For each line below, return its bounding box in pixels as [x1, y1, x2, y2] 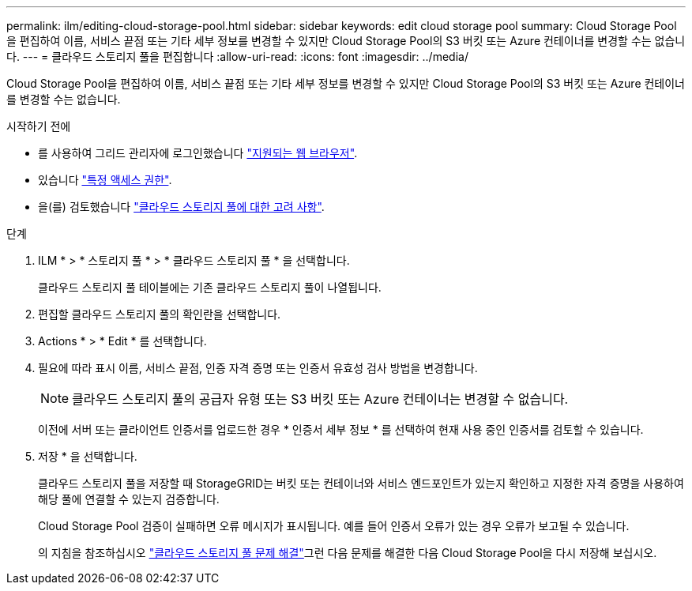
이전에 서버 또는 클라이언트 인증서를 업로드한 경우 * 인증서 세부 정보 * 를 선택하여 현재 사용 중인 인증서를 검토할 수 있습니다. [38, 423, 644, 436]
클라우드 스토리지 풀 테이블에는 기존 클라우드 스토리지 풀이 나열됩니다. [38, 280, 382, 294]
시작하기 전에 [6, 119, 71, 133]
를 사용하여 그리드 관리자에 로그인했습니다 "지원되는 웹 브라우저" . [38, 146, 358, 160]
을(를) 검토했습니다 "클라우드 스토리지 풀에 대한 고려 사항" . [38, 200, 325, 213]
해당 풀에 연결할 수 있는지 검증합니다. [38, 492, 220, 506]
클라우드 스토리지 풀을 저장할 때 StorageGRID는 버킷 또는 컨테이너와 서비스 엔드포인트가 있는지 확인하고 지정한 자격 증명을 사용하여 [38, 476, 684, 490]
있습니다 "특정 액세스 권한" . [38, 173, 172, 186]
